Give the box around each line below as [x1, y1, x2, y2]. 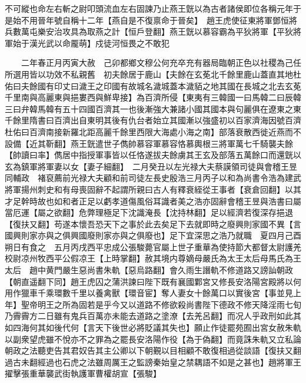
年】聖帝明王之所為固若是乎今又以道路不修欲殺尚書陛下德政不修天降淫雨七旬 [5, 298, 301, 310]
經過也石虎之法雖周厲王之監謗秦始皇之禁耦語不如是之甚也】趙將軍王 [37, 355, 301, 368]
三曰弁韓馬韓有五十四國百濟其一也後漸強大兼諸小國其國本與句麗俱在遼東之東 [5, 102, 301, 115]
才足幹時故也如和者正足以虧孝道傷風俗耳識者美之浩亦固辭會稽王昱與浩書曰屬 [5, 194, 301, 207]
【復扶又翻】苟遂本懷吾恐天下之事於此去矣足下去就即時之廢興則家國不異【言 [5, 217, 301, 230]
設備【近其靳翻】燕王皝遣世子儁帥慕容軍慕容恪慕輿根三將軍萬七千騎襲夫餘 [5, 137, 293, 149]
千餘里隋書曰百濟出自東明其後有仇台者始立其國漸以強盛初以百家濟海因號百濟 [5, 114, 301, 126]
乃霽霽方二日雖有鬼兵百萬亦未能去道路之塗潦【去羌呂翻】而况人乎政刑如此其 [5, 310, 301, 322]
